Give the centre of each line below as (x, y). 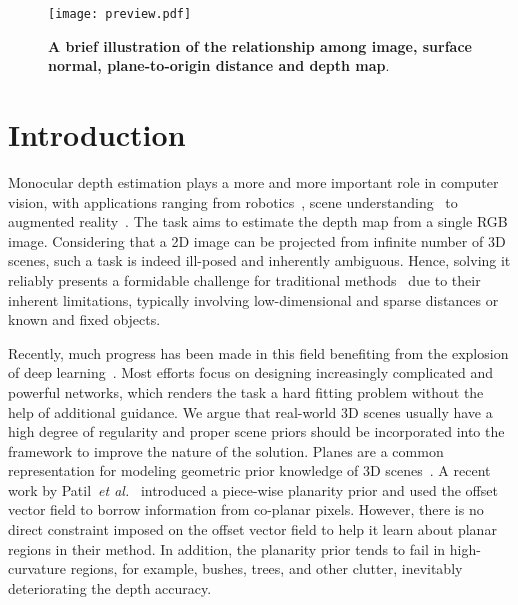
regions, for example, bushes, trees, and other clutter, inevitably (266, 568)
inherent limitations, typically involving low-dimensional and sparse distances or (253, 299)
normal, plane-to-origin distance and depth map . (219, 65)
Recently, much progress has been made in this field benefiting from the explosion (258, 352)
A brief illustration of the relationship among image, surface (260, 45)
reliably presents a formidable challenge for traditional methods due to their (244, 279)
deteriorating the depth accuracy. (110, 587)
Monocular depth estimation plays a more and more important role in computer (253, 181)
